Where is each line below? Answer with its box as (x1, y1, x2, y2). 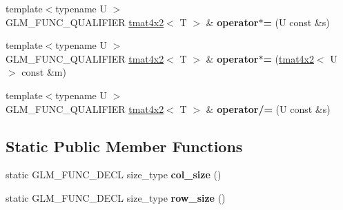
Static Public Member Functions (6, 135, 243, 156)
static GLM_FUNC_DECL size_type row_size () (6, 190, 226, 204)
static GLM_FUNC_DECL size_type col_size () (6, 167, 222, 182)
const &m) (21, 65, 66, 79)
